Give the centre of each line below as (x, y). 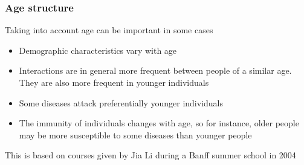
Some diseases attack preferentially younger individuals (121, 102)
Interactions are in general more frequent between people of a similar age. (155, 70)
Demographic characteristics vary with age (98, 50)
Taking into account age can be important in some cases (109, 30)
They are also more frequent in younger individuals (114, 82)
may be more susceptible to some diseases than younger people (135, 134)
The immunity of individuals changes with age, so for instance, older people (159, 123)
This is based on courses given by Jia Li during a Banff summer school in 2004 (150, 155)
